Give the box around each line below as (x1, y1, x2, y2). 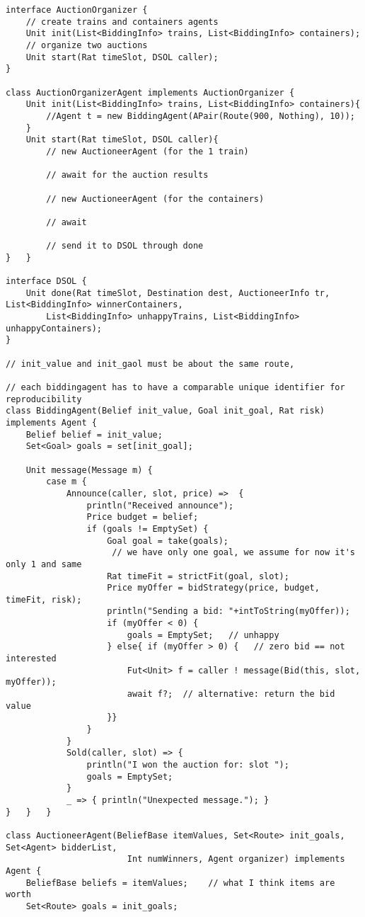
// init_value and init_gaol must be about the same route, (6, 358, 295, 369)
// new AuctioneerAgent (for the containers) (46, 193, 265, 204)
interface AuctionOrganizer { (6, 5, 148, 15)
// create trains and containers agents (25, 16, 219, 27)
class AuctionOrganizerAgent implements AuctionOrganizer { (6, 87, 295, 98)
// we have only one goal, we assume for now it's (112, 547, 355, 558)
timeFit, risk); (6, 594, 82, 605)
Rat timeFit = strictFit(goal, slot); (107, 571, 289, 581)
